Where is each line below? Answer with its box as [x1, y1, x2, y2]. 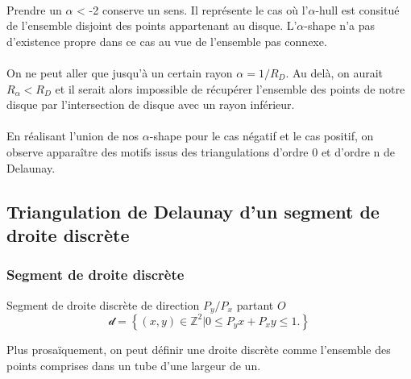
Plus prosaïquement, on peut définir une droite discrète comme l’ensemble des [6, 340, 391, 357]
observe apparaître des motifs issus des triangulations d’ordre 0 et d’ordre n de [6, 143, 395, 160]
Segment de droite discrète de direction [6, 296, 200, 313]
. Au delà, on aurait [285, 64, 384, 81]
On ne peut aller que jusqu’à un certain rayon [6, 64, 233, 81]
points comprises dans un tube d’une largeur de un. [6, 356, 261, 373]
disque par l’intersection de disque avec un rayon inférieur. [6, 96, 295, 113]
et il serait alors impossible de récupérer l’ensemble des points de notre [55, 80, 405, 97]
